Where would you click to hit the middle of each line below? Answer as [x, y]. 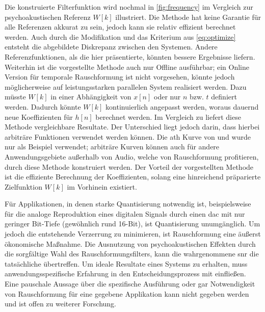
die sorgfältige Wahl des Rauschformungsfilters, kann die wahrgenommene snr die [132, 254]
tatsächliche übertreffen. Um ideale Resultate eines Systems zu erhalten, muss [126, 263]
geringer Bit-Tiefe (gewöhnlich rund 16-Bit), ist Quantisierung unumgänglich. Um [132, 224]
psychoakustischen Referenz [48, 17]
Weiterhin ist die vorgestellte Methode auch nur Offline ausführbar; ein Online [127, 67]
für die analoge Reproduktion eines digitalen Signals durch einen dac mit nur [125, 213]
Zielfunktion [23, 186]
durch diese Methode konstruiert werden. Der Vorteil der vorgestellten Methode [129, 166]
